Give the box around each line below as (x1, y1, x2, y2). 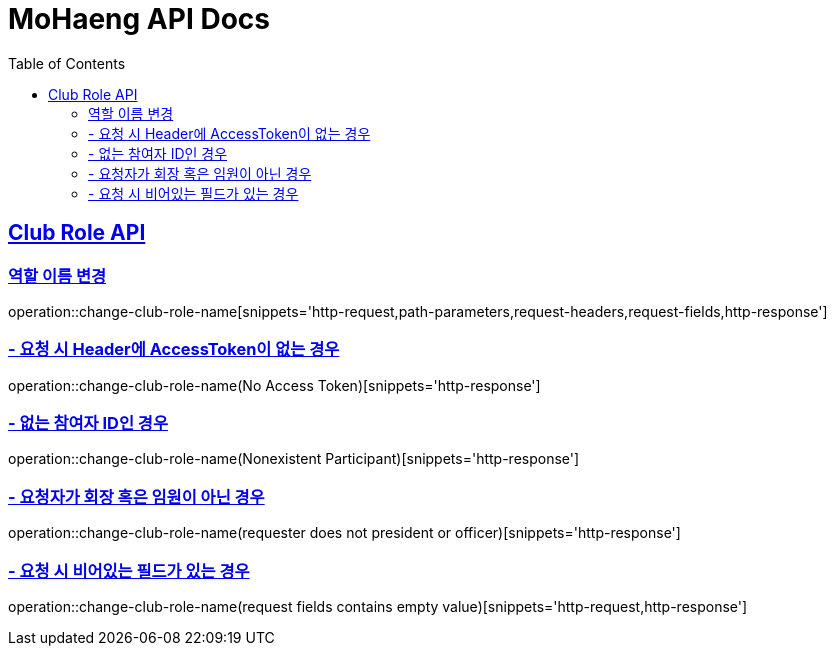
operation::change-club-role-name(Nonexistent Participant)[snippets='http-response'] (8, 450, 580, 468)
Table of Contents (8, 54, 126, 72)
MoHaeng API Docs (8, 2, 270, 36)
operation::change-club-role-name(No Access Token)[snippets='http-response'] (8, 376, 541, 394)
